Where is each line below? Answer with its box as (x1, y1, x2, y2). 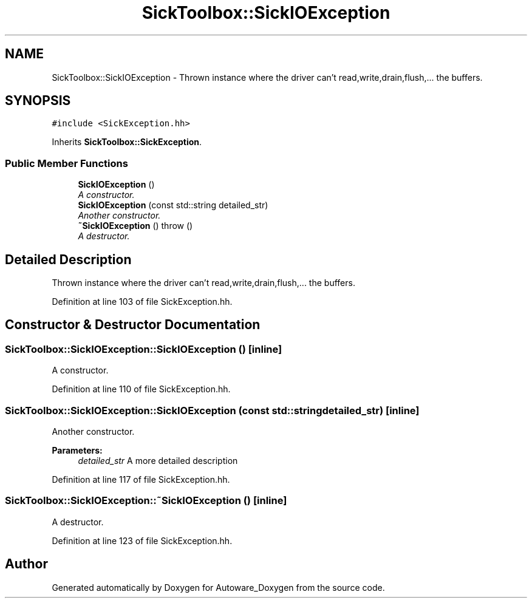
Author (5, 556, 48, 572)
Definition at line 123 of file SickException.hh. (52, 535, 233, 546)
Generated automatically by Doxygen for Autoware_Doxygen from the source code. (52, 582, 385, 593)
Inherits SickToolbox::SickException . (52, 137, 202, 148)
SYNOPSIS (5, 93, 71, 109)
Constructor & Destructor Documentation (5, 317, 261, 333)
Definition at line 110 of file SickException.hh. (52, 384, 231, 395)
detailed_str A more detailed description (78, 455, 238, 466)
